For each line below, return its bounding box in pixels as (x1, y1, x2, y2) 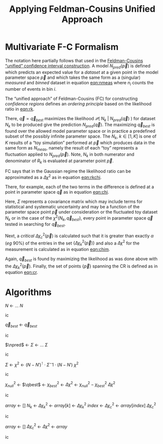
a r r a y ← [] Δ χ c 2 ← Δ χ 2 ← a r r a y (5, 422, 68, 431)
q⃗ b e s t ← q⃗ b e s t (5, 322, 38, 329)
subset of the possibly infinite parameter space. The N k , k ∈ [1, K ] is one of (5, 133, 157, 140)
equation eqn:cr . (5, 270, 38, 275)
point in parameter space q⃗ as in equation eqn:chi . (5, 189, 109, 195)
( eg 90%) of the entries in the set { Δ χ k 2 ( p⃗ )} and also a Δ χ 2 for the (5, 239, 140, 247)
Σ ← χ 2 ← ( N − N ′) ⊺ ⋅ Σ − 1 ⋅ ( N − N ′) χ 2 (5, 361, 79, 368)
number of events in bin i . (5, 86, 57, 92)
